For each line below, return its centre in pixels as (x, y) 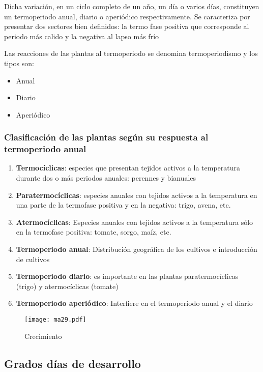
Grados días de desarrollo (72, 363)
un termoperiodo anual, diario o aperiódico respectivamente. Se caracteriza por (127, 16)
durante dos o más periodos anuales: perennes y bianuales (106, 178)
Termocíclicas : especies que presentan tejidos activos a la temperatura (128, 168)
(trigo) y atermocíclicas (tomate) (67, 286)
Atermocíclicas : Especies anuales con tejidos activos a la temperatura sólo (135, 222)
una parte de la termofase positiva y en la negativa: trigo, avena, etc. (123, 205)
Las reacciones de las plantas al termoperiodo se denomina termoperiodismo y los (131, 53)
